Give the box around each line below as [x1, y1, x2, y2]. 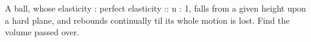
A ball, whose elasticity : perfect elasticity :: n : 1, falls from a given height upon [5, 2, 306, 14]
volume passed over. [5, 26, 79, 38]
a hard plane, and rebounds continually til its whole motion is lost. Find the [5, 13, 290, 26]
